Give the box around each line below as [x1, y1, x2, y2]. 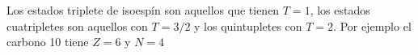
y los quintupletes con [194, 17, 302, 34]
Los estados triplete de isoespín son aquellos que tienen [6, 2, 280, 18]
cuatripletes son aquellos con [6, 17, 148, 34]
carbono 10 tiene [6, 33, 89, 50]
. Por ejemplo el [333, 17, 412, 34]
